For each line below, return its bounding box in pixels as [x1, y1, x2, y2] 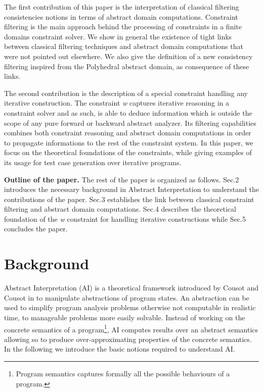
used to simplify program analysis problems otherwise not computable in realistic [4, 302, 256, 313]
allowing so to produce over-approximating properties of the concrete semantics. [4, 333, 252, 344]
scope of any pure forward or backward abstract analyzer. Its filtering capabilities [4, 117, 256, 128]
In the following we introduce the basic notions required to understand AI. [4, 344, 235, 354]
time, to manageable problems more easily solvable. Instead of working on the [4, 312, 245, 322]
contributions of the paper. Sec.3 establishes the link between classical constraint [4, 193, 254, 204]
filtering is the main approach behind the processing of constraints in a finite [4, 21, 242, 32]
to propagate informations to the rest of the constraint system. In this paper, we [4, 137, 253, 148]
